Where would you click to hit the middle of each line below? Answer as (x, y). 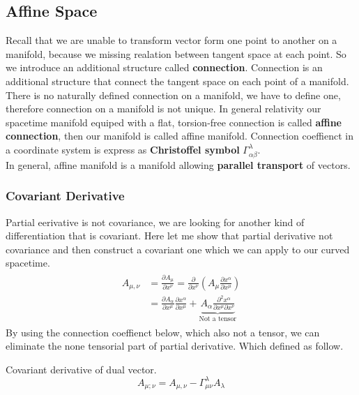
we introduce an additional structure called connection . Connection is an (164, 67)
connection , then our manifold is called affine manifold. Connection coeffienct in (179, 136)
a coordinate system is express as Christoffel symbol (123, 149)
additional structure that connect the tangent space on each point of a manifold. (177, 81)
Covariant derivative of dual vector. (81, 369)
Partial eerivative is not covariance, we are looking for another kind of (155, 222)
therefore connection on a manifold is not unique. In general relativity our (163, 109)
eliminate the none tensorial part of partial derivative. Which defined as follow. (175, 346)
